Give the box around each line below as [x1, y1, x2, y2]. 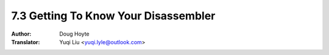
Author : [11, 30, 32, 37]
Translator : [11, 38, 40, 45]
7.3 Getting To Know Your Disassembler [11, 9, 216, 22]
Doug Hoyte [59, 30, 90, 37]
